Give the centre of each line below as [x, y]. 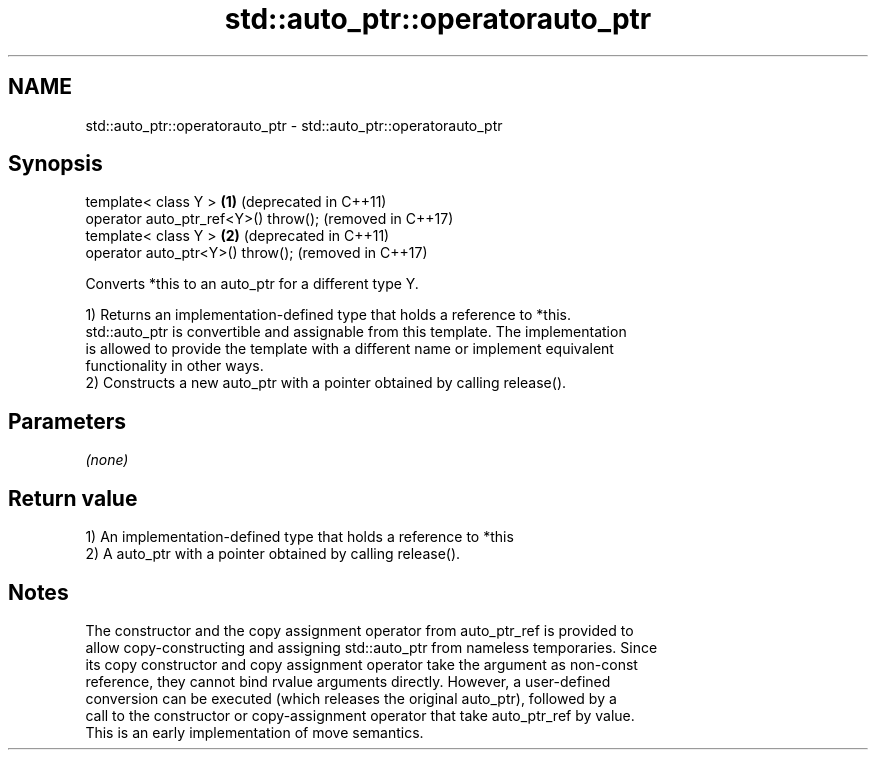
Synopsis [55, 164]
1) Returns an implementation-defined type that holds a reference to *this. [328, 315]
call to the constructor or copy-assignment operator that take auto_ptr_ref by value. [360, 715]
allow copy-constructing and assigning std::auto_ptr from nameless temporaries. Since [371, 647]
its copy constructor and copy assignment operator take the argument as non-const [361, 664]
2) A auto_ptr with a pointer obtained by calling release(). [273, 554]
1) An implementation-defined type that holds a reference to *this [299, 537]
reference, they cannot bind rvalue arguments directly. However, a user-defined [348, 681]
